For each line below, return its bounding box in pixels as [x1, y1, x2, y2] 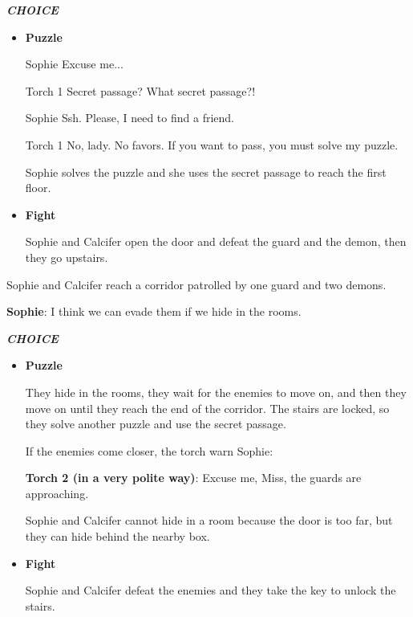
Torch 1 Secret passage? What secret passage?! [25, 82, 256, 99]
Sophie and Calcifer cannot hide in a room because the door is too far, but [25, 512, 393, 529]
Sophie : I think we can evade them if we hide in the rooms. [6, 303, 302, 320]
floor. [25, 179, 51, 196]
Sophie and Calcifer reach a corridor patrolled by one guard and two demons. [6, 276, 387, 292]
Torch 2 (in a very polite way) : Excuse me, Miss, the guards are [25, 469, 362, 486]
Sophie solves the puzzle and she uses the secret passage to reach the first [25, 163, 387, 180]
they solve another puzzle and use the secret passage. [25, 415, 286, 432]
